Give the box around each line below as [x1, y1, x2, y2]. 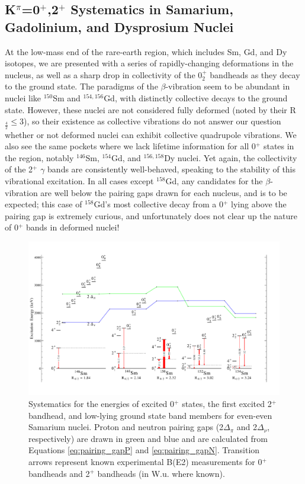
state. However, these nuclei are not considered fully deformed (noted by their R [5, 103, 296, 116]
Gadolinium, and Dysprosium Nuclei [5, 17, 234, 36]
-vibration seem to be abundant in [165, 80, 290, 92]
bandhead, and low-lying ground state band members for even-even [28, 409, 272, 421]
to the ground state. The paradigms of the [5, 80, 158, 92]
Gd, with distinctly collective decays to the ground [104, 91, 288, 104]
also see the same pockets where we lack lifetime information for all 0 [5, 140, 256, 152]
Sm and [53, 91, 81, 104]
